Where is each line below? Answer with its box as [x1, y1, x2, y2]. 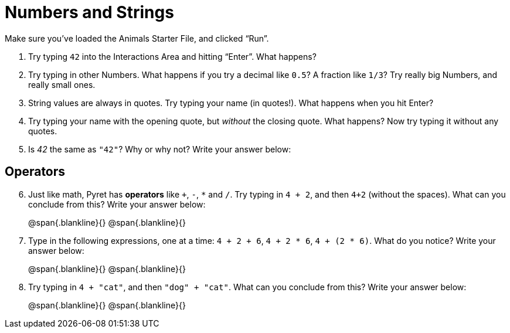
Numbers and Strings [5, 2, 174, 22]
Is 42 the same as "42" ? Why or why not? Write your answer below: [28, 144, 291, 154]
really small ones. [28, 79, 96, 90]
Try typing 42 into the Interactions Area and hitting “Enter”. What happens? [28, 51, 317, 62]
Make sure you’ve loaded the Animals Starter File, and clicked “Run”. [5, 33, 269, 43]
